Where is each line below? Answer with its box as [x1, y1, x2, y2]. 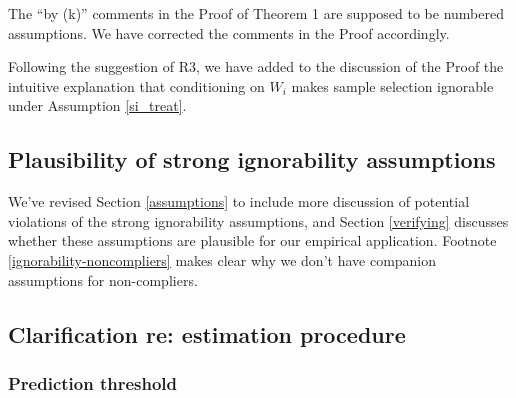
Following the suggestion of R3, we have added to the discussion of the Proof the [8, 56, 504, 77]
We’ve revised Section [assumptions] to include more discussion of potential [8, 191, 470, 212]
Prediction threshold [8, 370, 178, 395]
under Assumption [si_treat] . [8, 95, 187, 116]
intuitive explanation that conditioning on [8, 75, 265, 96]
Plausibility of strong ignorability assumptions [8, 144, 496, 175]
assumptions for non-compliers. [8, 269, 198, 290]
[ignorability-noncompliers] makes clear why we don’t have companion [8, 249, 437, 270]
